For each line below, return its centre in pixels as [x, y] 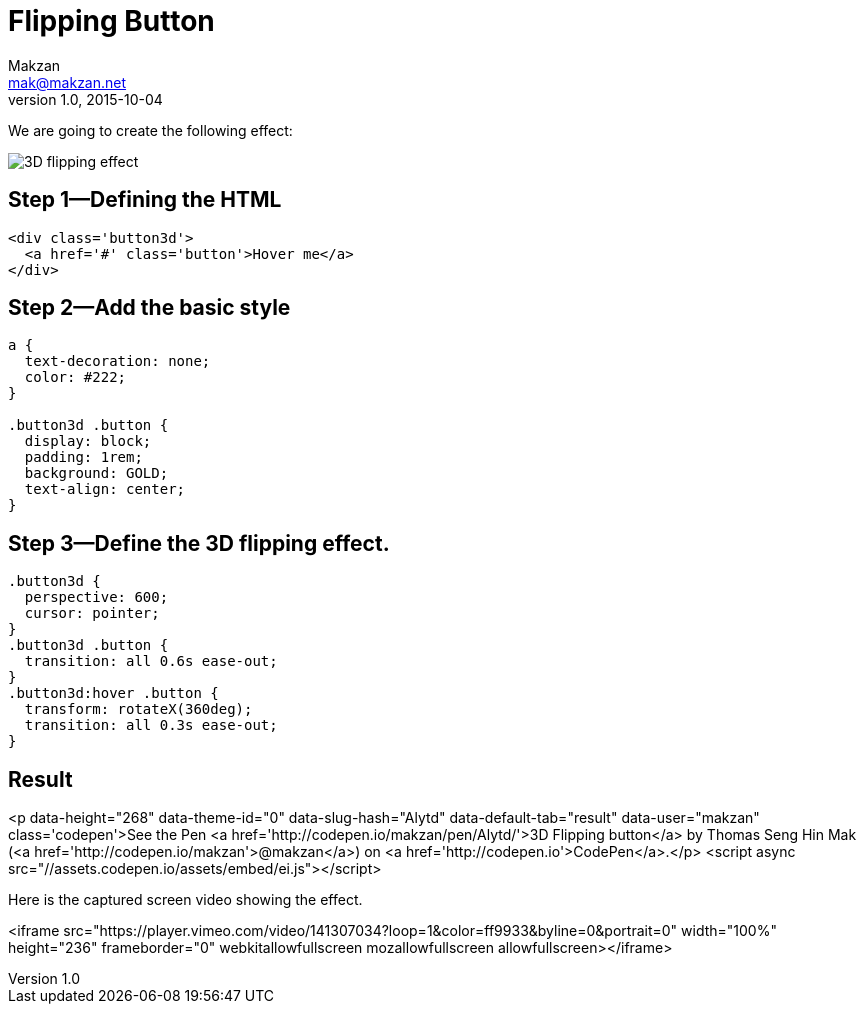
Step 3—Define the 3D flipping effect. [199, 543]
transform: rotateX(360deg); [138, 709]
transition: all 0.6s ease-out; [151, 661]
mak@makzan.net [67, 82]
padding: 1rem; [83, 457]
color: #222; [75, 377]
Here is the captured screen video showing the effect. [185, 900]
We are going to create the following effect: [150, 130]
